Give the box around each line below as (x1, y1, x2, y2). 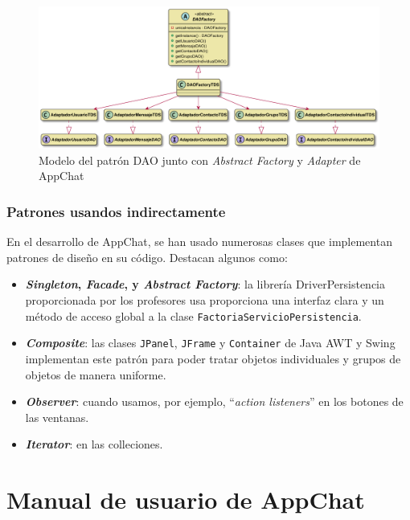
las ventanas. (25, 408, 89, 425)
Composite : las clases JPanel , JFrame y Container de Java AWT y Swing (25, 334, 396, 351)
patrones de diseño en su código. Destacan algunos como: (6, 248, 288, 265)
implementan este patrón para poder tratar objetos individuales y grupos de (25, 350, 401, 366)
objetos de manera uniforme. (25, 366, 166, 383)
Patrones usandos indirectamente (6, 201, 226, 221)
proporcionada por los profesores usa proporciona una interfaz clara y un (25, 292, 384, 308)
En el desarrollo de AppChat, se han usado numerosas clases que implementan (6, 233, 392, 250)
